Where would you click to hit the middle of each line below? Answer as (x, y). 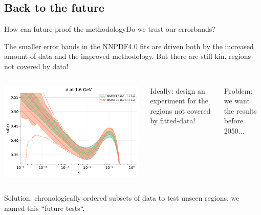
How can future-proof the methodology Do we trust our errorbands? (110, 29)
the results (240, 110)
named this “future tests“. (45, 208)
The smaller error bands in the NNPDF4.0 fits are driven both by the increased (129, 46)
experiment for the (179, 101)
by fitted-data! (173, 121)
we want (237, 101)
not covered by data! (36, 66)
